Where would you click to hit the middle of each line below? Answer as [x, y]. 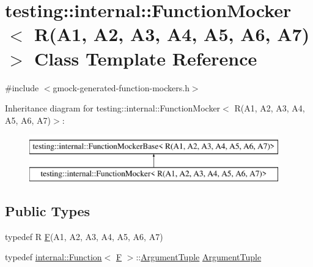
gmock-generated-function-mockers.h [121, 87]
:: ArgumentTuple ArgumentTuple [199, 257]
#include [22, 87]
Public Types [48, 210]
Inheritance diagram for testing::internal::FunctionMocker [113, 108]
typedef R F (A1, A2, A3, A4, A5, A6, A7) [84, 236]
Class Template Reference [146, 58]
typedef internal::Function [53, 257]
